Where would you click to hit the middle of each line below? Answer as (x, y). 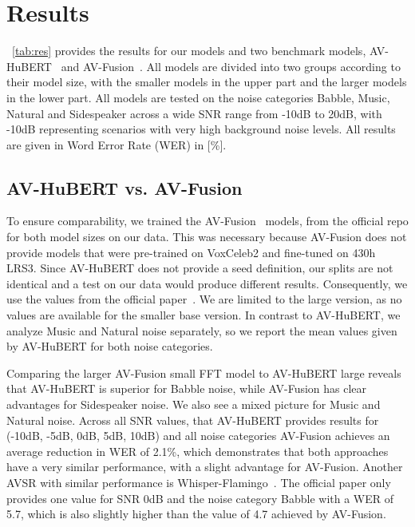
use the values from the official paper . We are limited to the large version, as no (204, 299)
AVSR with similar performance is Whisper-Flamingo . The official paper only (199, 482)
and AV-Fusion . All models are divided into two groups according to (231, 66)
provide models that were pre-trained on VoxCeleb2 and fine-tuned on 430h (191, 252)
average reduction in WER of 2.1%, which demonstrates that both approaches (198, 451)
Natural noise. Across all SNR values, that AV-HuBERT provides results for (193, 420)
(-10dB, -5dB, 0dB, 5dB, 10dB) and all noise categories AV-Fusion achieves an (198, 436)
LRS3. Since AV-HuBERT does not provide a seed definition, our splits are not (200, 268)
